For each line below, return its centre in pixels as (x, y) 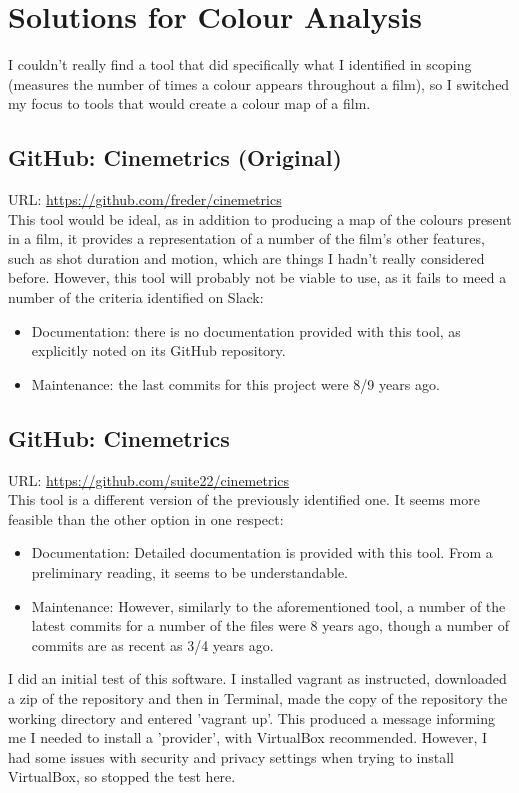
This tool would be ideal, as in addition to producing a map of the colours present (260, 218)
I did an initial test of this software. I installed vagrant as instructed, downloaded (257, 678)
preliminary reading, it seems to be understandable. (189, 572)
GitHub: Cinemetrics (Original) (175, 157)
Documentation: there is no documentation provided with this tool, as (246, 330)
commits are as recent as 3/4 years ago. (152, 644)
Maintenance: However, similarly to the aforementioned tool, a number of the (268, 605)
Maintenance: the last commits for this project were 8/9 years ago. (235, 383)
